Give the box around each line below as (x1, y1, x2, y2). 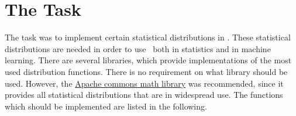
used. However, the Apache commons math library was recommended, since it (5, 77, 284, 89)
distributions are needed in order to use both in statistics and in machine (5, 42, 271, 54)
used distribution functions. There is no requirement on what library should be (5, 65, 288, 77)
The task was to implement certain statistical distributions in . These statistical (5, 31, 291, 43)
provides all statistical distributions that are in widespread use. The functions (5, 88, 283, 101)
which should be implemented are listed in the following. (5, 100, 207, 112)
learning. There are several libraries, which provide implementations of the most (5, 54, 292, 66)
